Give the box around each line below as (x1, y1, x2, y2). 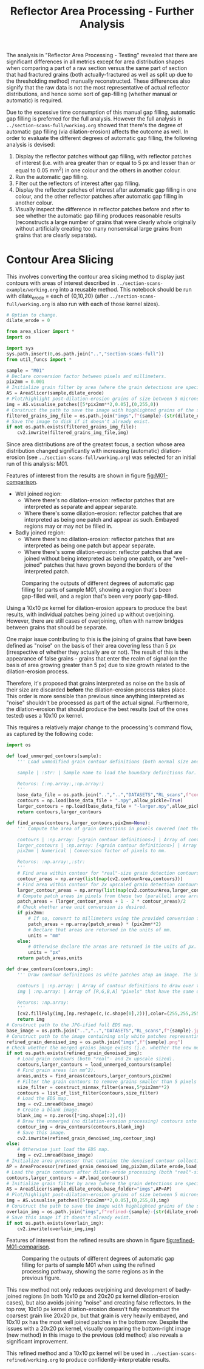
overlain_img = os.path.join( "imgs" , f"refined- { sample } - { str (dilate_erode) (6, 1208, 202, 1215)
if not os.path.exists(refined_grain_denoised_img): (6, 1050, 143, 1057)
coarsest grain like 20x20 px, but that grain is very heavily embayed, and (6, 1312, 189, 1319)
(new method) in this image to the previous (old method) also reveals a (6, 1331, 183, 1339)
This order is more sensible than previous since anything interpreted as (6, 693, 185, 700)
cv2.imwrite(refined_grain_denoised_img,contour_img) (17, 1135, 156, 1141)
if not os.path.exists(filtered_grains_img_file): (6, 424, 137, 430)
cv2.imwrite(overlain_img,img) (17, 1225, 97, 1232)
